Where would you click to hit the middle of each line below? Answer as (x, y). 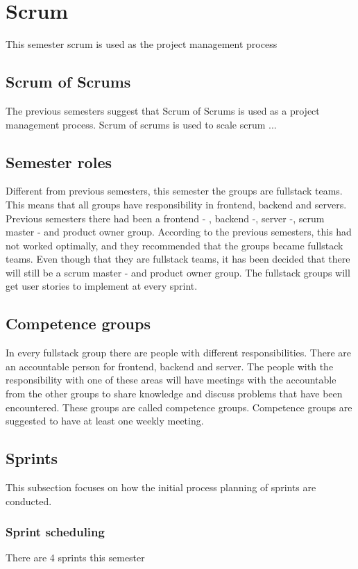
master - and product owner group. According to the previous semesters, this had (179, 232)
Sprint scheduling (55, 532)
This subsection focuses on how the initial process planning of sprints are (161, 487)
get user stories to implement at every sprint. (102, 286)
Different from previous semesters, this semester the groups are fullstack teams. (174, 191)
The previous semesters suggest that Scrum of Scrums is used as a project (163, 110)
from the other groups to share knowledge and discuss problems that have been (174, 394)
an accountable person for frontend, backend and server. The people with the (170, 366)
